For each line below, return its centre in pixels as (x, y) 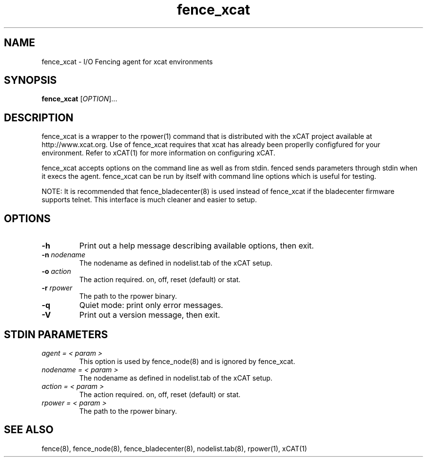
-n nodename (64, 255)
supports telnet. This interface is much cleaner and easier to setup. (149, 200)
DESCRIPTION (39, 117)
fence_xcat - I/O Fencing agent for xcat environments (127, 61)
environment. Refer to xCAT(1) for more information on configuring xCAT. (158, 153)
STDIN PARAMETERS (56, 334)
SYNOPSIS (30, 80)
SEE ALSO (29, 430)
